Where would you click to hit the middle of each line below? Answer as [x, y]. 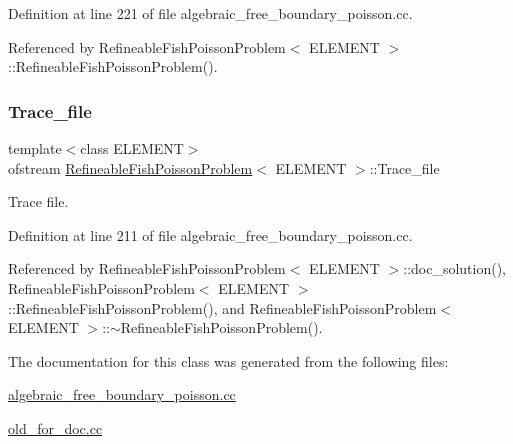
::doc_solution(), [455, 268]
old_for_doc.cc [55, 427]
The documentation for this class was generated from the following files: [228, 360]
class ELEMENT [132, 148]
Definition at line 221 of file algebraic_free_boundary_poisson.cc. [210, 13]
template [35, 148]
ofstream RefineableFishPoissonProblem [130, 167]
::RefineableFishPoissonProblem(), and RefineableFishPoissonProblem [222, 307]
